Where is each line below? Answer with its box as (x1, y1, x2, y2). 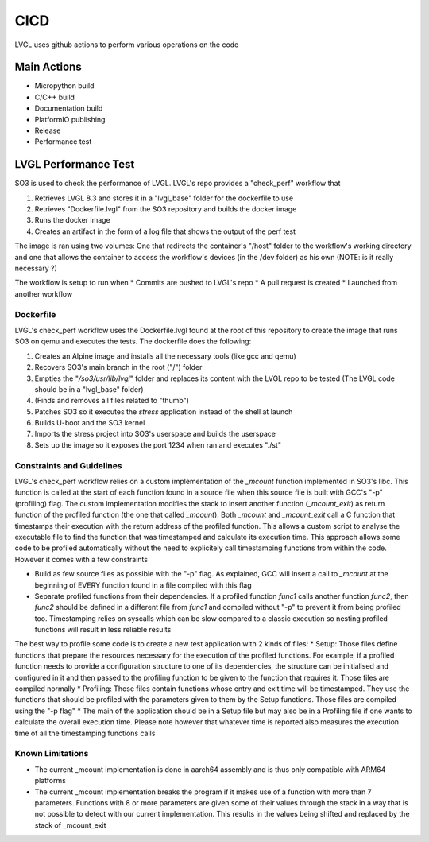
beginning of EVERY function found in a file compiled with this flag (34, 580, 252, 590)
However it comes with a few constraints (14, 554, 149, 564)
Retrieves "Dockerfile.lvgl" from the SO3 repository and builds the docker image (34, 204, 297, 214)
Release (34, 126, 61, 135)
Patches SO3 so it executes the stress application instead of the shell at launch (34, 406, 293, 417)
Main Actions (14, 60, 83, 74)
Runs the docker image (34, 215, 110, 225)
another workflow (14, 289, 73, 298)
